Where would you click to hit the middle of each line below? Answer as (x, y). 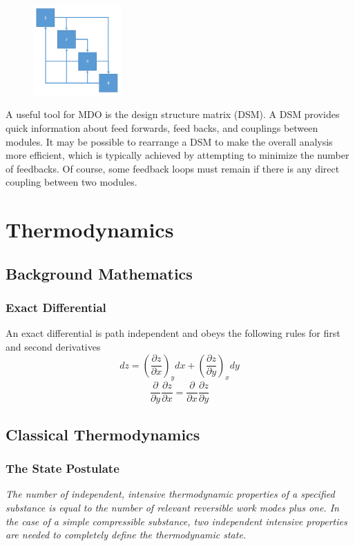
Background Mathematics (99, 273)
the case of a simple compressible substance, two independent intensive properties (176, 521)
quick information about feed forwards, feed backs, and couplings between (162, 127)
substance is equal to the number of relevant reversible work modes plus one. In (172, 507)
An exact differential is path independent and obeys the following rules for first (173, 333)
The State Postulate (63, 468)
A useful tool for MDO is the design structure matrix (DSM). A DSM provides (173, 114)
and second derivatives (53, 346)
